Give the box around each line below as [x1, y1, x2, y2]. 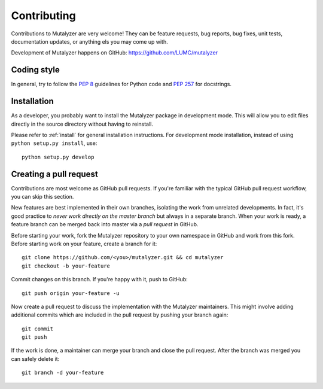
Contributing [11, 9, 76, 22]
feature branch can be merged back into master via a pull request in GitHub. [11, 221, 199, 228]
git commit [22, 325, 54, 332]
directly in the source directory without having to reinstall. [11, 120, 154, 127]
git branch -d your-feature [22, 369, 104, 376]
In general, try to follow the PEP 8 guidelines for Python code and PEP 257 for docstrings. [11, 81, 232, 88]
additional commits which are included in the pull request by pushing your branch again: [11, 311, 228, 318]
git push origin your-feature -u [22, 290, 120, 296]
